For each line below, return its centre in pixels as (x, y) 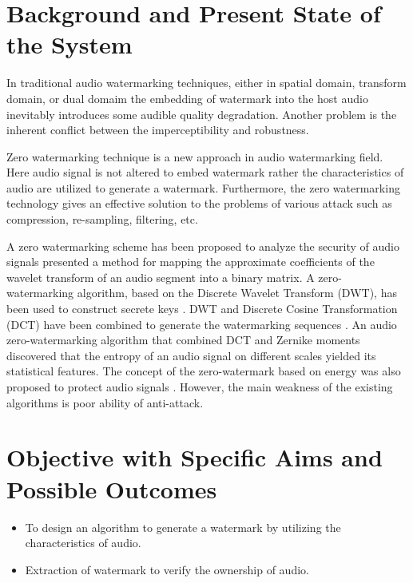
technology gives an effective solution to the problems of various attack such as (199, 203)
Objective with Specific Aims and (195, 457)
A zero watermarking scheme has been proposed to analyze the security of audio (203, 246)
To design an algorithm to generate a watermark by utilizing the (183, 527)
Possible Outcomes (112, 488)
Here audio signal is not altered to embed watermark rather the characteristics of (205, 172)
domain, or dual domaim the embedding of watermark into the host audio (187, 98)
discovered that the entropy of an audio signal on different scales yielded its (191, 355)
